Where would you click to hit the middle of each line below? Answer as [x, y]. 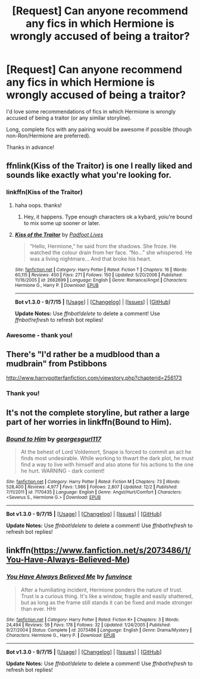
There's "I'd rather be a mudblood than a [83, 354]
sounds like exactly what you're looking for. [89, 175]
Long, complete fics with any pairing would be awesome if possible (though [99, 129]
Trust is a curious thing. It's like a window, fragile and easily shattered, [107, 596]
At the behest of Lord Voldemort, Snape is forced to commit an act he [106, 452]
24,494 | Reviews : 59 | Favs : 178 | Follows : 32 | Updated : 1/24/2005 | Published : [89, 625]
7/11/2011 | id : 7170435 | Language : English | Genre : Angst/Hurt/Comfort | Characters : [94, 492]
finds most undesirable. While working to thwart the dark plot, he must [107, 458]
